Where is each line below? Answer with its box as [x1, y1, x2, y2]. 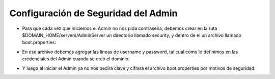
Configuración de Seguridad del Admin [9, 8, 178, 19]
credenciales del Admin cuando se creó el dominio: [22, 56, 130, 62]
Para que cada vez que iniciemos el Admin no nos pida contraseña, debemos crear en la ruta [22, 25, 217, 31]
